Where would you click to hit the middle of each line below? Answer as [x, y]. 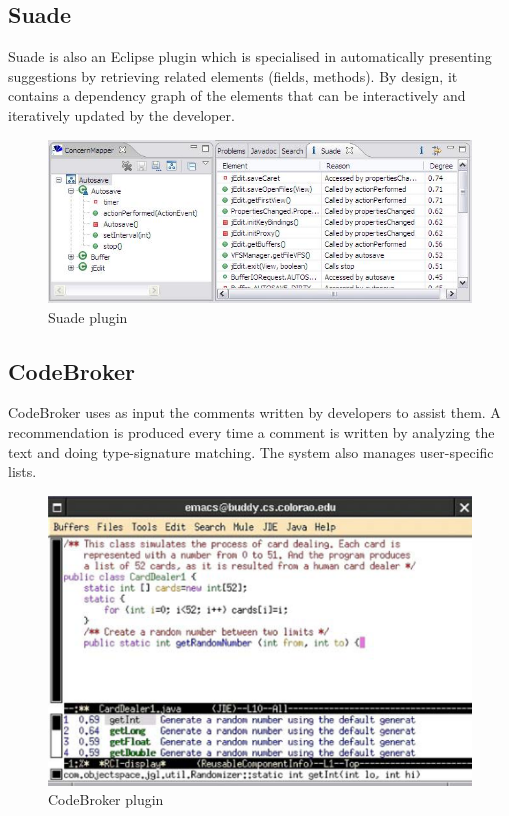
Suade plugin [88, 316]
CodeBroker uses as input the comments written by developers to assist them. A [254, 412]
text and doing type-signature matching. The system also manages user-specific [251, 451]
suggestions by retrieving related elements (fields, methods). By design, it [233, 75]
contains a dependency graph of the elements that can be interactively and [237, 95]
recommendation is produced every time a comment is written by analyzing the [251, 431]
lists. [22, 471]
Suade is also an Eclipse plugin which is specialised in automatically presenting [250, 56]
